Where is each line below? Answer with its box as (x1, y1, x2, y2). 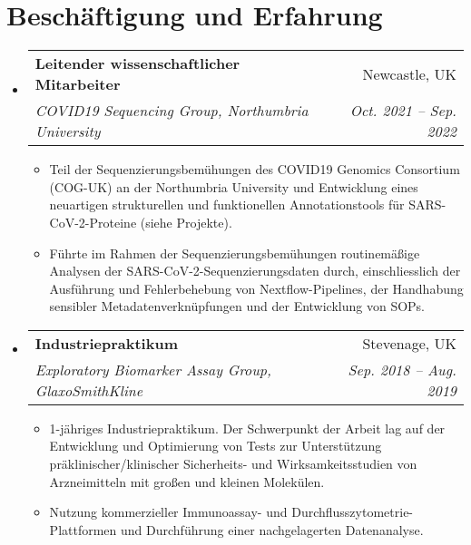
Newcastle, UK (362, 63, 456, 84)
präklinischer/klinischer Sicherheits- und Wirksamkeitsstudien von (49, 454, 417, 473)
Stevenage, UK (362, 332, 456, 354)
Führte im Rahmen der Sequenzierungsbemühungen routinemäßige (49, 243, 420, 262)
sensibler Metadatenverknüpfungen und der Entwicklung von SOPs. (49, 297, 426, 316)
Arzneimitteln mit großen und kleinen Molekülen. (49, 472, 325, 491)
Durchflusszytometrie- (291, 502, 414, 521)
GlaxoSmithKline (34, 379, 143, 401)
